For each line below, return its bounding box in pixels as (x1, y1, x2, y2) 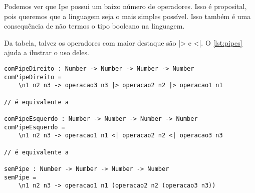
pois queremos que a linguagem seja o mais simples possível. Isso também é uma (4, 11, 251, 21)
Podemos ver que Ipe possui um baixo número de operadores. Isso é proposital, (4, 1, 247, 11)
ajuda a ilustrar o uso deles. (4, 47, 89, 58)
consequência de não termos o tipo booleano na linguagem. (4, 21, 185, 31)
